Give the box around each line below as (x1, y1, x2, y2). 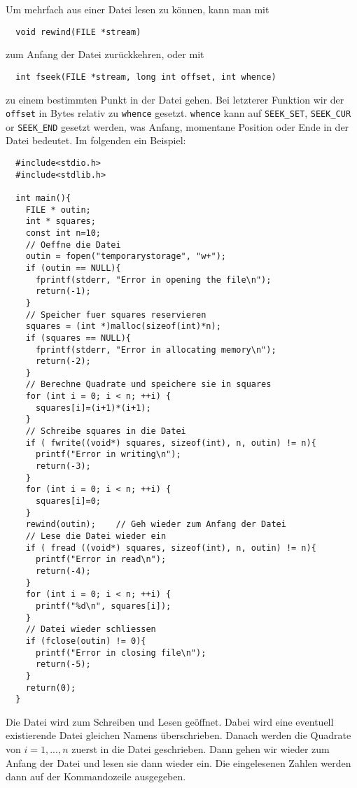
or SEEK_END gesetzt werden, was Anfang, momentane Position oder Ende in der (6, 119, 349, 134)
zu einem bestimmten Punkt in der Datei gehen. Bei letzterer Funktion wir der (6, 92, 344, 106)
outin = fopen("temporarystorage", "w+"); (25, 251, 226, 262)
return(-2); (35, 356, 91, 367)
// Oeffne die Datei (25, 239, 121, 250)
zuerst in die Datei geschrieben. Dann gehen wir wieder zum (71, 742, 330, 757)
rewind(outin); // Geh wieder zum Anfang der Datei (25, 519, 286, 530)
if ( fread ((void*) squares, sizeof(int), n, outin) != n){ (25, 542, 316, 553)
